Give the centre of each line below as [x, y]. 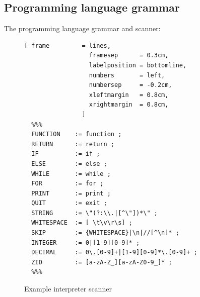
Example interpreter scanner [68, 289]
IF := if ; [66, 154]
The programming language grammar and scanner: [82, 28]
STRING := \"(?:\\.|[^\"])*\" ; [94, 213]
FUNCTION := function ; [77, 134]
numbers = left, [127, 75]
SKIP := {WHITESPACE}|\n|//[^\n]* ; [105, 233]
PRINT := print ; [71, 193]
